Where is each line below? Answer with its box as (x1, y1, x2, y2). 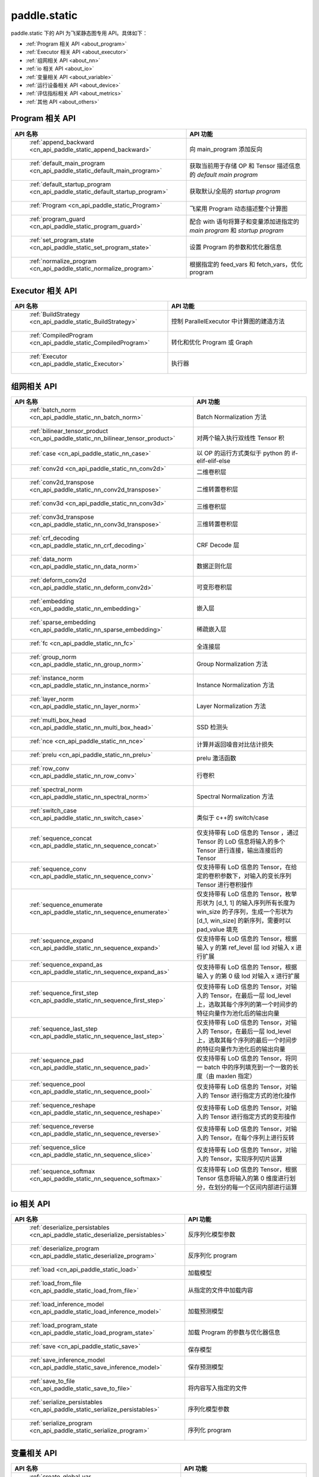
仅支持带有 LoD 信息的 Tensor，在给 (196, 863, 298, 871)
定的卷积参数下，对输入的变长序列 (196, 871, 292, 880)
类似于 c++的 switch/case (196, 813, 269, 821)
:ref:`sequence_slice (29, 1143, 86, 1151)
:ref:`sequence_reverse (29, 1122, 94, 1130)
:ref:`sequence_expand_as (29, 960, 103, 968)
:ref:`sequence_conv (29, 864, 87, 873)
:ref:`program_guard (29, 214, 86, 223)
